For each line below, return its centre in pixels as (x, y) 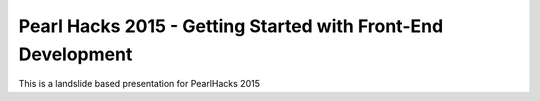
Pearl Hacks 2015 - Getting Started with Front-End (231, 26)
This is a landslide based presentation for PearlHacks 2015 (139, 84)
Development (75, 54)
